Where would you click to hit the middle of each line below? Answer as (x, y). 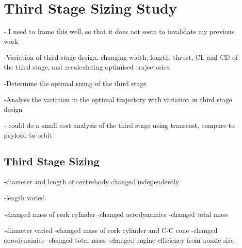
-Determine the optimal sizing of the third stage (75, 83)
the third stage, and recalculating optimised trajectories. (88, 66)
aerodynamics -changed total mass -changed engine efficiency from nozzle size (119, 240)
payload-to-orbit (28, 134)
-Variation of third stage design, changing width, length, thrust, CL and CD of (121, 57)
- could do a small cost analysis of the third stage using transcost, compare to (119, 125)
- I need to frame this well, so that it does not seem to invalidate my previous (119, 31)
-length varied (24, 198)
